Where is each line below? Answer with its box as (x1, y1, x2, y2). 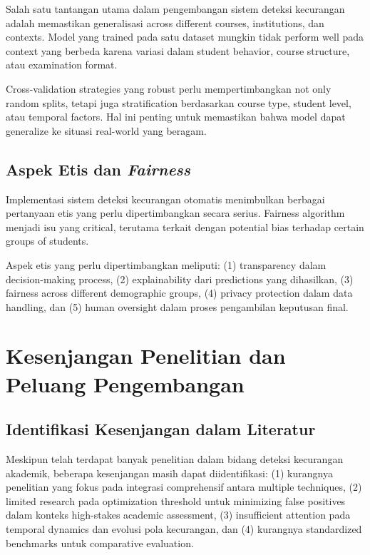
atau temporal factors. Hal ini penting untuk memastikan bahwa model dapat (6, 109, 346, 124)
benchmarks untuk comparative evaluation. (6, 535, 194, 550)
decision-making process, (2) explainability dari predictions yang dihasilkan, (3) (6, 271, 354, 286)
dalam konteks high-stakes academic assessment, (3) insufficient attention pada (6, 507, 351, 522)
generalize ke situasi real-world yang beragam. (6, 123, 207, 138)
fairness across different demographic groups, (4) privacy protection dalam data (6, 285, 353, 300)
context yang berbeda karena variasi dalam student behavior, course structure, (6, 43, 350, 58)
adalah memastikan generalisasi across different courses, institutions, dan (6, 15, 324, 30)
